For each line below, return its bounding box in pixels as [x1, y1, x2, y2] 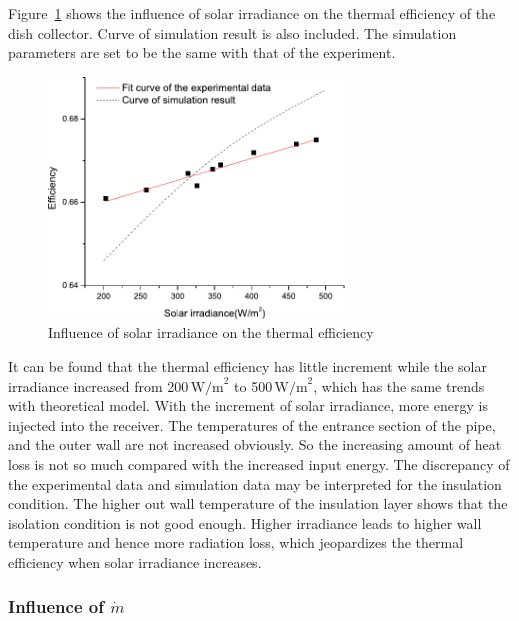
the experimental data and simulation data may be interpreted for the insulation [8, 473, 502, 494]
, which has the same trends [313, 375, 485, 396]
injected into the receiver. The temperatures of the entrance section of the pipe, [8, 414, 496, 435]
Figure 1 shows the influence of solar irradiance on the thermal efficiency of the [8, 3, 496, 23]
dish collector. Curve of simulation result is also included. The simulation [8, 22, 457, 43]
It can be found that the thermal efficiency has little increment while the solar [8, 355, 487, 376]
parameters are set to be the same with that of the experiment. [8, 42, 396, 63]
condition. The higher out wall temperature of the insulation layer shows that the [8, 493, 508, 514]
